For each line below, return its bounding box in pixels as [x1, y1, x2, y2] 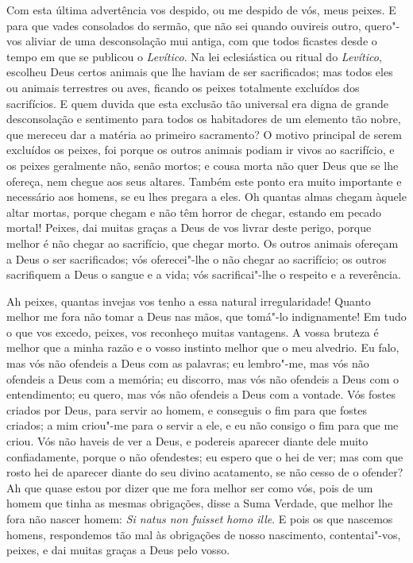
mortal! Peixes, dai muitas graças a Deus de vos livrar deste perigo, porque [6, 219, 372, 236]
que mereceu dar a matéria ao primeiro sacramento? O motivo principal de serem [6, 125, 402, 142]
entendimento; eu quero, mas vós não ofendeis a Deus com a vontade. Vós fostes [6, 386, 396, 403]
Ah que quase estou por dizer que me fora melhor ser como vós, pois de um [6, 479, 373, 496]
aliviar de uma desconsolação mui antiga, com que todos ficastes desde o [25, 33, 377, 49]
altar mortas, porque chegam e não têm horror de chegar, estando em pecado [6, 203, 382, 220]
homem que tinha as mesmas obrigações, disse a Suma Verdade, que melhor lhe [6, 495, 393, 511]
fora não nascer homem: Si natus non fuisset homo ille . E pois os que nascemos [6, 511, 393, 526]
